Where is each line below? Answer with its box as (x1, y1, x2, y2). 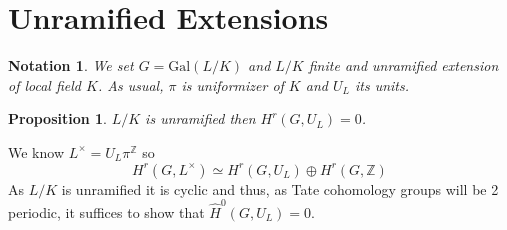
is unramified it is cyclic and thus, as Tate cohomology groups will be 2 (61, 178, 499, 199)
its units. (354, 74, 410, 95)
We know (8, 141, 64, 162)
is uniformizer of (181, 74, 284, 95)
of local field (8, 74, 82, 95)
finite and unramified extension (308, 55, 499, 76)
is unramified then (145, 108, 256, 129)
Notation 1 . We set (8, 55, 134, 76)
